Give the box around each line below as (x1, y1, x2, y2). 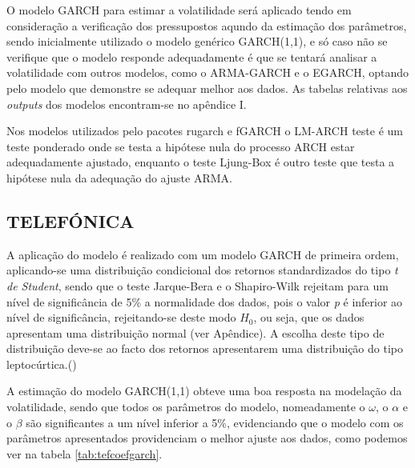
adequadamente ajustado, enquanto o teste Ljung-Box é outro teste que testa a (6, 154, 395, 170)
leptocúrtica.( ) (6, 355, 77, 372)
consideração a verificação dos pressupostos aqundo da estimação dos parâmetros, (6, 17, 407, 34)
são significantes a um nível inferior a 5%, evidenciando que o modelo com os (26, 414, 404, 430)
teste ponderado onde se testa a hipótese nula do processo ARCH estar (6, 138, 355, 154)
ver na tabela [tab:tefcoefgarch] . (6, 445, 163, 462)
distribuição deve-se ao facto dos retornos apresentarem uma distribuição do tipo (6, 340, 403, 357)
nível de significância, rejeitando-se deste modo (6, 309, 236, 326)
